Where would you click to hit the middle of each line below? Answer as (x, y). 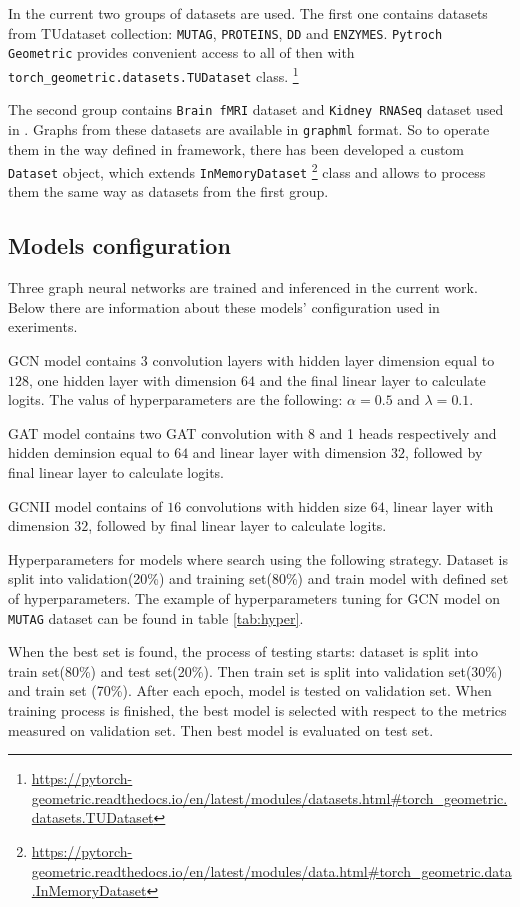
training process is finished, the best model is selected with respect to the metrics (257, 709)
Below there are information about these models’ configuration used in (224, 306)
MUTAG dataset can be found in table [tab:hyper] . (156, 617)
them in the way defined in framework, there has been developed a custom (236, 148)
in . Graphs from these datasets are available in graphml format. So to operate (249, 128)
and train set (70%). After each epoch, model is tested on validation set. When (250, 690)
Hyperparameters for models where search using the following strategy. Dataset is (258, 558)
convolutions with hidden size (276, 505)
